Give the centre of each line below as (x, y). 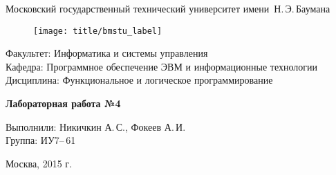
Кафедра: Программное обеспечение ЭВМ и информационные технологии (161, 66)
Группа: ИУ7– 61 (41, 140)
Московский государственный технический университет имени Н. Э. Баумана (168, 8)
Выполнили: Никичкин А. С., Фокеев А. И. (96, 126)
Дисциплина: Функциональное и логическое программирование (139, 80)
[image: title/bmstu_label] (98, 31)
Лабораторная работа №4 (63, 103)
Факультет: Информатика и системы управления (107, 53)
